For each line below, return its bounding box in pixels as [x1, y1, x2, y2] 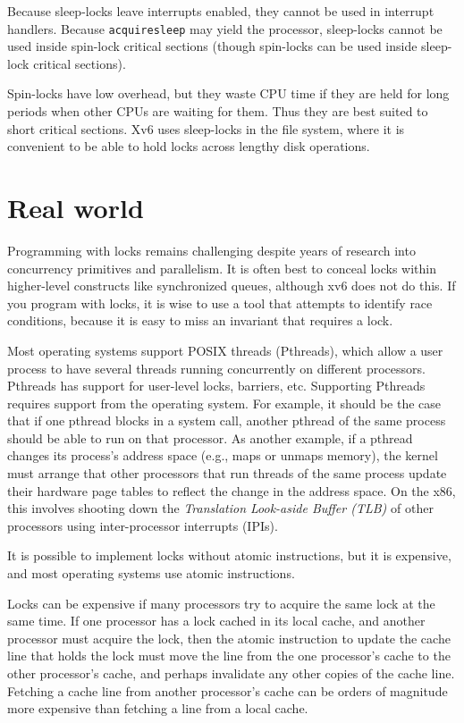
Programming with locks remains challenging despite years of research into [7, 240, 416, 259]
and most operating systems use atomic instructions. [7, 564, 295, 583]
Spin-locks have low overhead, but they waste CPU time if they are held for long [7, 84, 450, 103]
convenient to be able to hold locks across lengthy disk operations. [7, 137, 370, 156]
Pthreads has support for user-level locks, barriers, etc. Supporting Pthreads [7, 376, 426, 395]
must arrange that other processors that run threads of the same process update [7, 464, 447, 483]
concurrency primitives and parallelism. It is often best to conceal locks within [7, 258, 437, 277]
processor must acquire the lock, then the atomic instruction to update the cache [7, 628, 451, 647]
